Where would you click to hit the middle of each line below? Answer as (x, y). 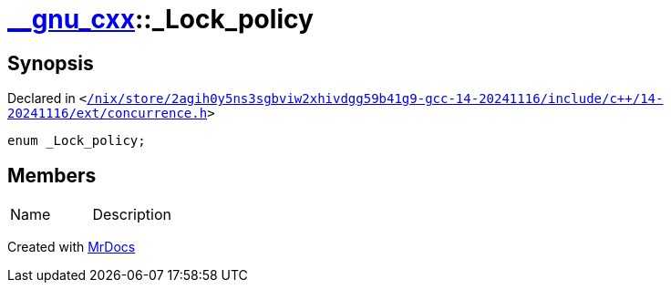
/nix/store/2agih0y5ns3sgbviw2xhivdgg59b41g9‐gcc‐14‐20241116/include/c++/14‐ (375, 99)
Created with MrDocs (72, 247)
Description (132, 215)
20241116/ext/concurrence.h (108, 114)
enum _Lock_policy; (77, 141)
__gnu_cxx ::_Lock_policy (160, 19)
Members (52, 175)
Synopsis (51, 63)
